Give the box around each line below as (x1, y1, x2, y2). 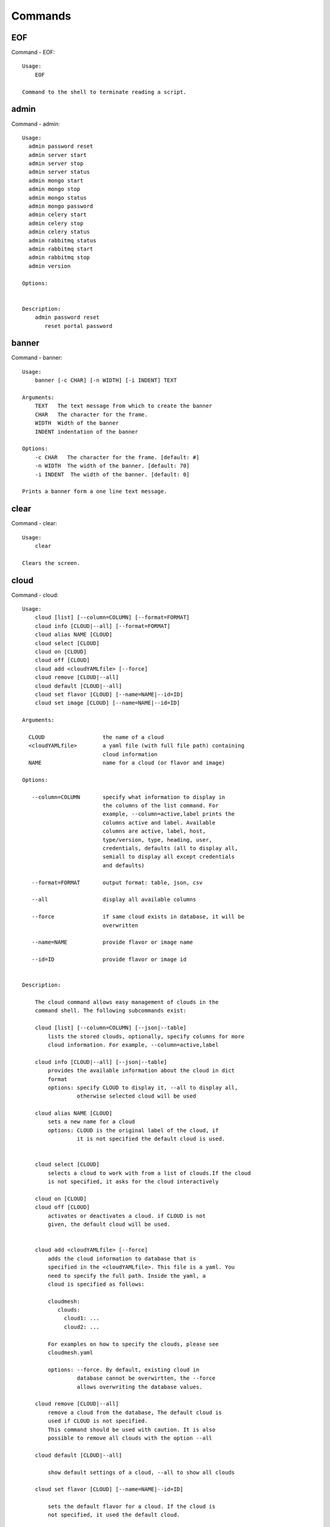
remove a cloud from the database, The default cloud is (48, 1409, 222, 1416)
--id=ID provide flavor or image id (31, 956, 186, 963)
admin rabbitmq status (28, 237, 97, 244)
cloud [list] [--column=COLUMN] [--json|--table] (34, 1024, 186, 1032)
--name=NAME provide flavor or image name (31, 939, 193, 946)
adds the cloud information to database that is (48, 1255, 197, 1262)
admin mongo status (28, 194, 87, 201)
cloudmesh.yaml (48, 1349, 94, 1356)
